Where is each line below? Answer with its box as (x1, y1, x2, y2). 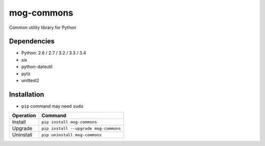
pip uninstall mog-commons (41, 132, 102, 137)
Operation (12, 112, 36, 119)
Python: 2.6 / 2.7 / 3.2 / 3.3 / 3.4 (21, 50, 86, 56)
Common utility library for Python (9, 24, 77, 30)
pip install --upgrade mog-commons (41, 125, 121, 131)
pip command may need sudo (21, 103, 83, 109)
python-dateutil (21, 64, 53, 70)
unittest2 (21, 77, 39, 83)
